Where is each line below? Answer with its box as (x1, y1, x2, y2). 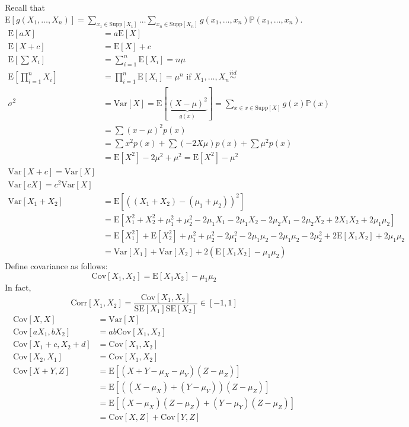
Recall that (5, 1, 45, 13)
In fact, (5, 281, 31, 294)
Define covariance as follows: (5, 259, 108, 272)
